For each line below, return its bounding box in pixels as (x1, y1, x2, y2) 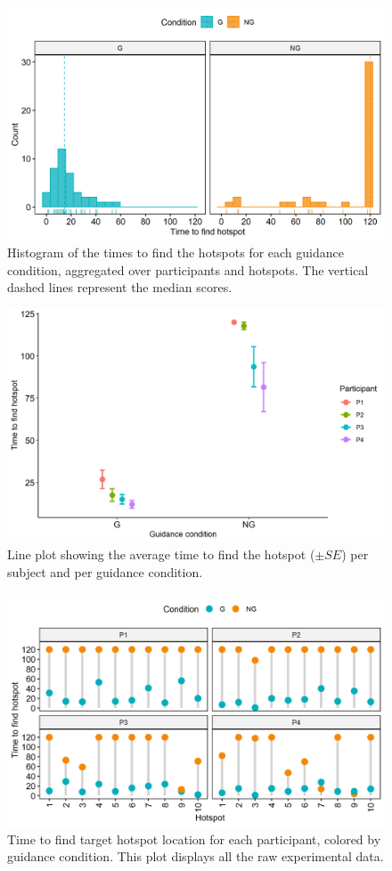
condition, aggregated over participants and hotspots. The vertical (7, 260, 369, 279)
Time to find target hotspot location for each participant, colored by (7, 829, 381, 848)
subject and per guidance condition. (7, 562, 203, 581)
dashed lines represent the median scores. (7, 278, 233, 297)
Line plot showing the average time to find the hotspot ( (7, 545, 315, 564)
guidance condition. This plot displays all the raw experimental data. (7, 847, 384, 866)
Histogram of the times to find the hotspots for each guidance (7, 243, 344, 262)
